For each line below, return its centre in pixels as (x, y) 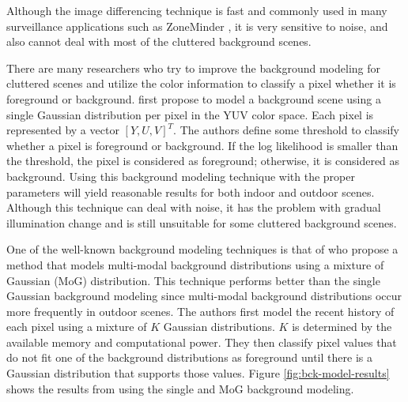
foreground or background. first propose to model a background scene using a (194, 98)
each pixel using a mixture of (77, 327)
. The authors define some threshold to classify (286, 130)
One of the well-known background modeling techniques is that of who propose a (202, 249)
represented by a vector (63, 130)
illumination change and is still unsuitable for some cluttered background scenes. (202, 222)
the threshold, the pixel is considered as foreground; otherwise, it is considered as (203, 161)
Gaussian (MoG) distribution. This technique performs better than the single (193, 280)
